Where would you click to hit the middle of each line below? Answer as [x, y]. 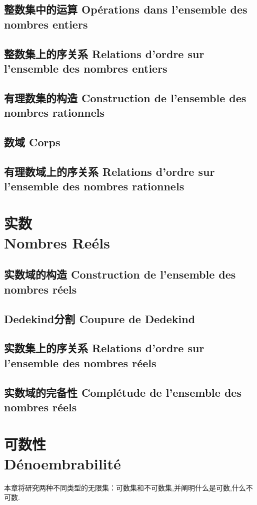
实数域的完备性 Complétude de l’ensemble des [123, 392]
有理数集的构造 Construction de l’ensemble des [125, 97]
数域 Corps [32, 142]
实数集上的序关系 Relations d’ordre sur [104, 348]
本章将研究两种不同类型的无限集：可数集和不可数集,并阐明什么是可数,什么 [125, 487]
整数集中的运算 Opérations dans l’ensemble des [126, 9]
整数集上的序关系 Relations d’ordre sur [104, 53]
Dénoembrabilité [62, 463]
